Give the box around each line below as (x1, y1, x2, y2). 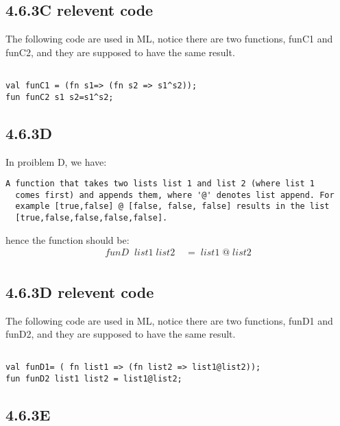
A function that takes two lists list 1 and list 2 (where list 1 (5, 179, 315, 189)
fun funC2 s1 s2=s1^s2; (5, 92, 114, 102)
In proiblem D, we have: (5, 154, 107, 168)
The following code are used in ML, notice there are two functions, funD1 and (5, 313, 333, 327)
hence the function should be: (5, 232, 130, 247)
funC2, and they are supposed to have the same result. (5, 45, 235, 59)
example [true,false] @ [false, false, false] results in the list (15, 201, 330, 212)
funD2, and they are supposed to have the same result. (5, 327, 236, 341)
